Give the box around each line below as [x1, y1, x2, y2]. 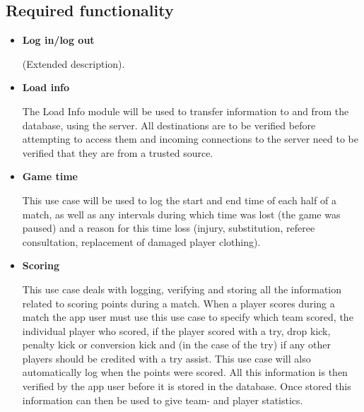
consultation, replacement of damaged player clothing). [22, 234, 261, 249]
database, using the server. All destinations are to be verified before [22, 117, 316, 132]
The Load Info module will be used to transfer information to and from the [22, 103, 349, 118]
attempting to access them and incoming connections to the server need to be [22, 131, 358, 146]
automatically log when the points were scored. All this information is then [22, 365, 348, 379]
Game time [22, 169, 78, 184]
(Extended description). [22, 56, 125, 71]
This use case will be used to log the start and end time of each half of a [22, 192, 336, 207]
